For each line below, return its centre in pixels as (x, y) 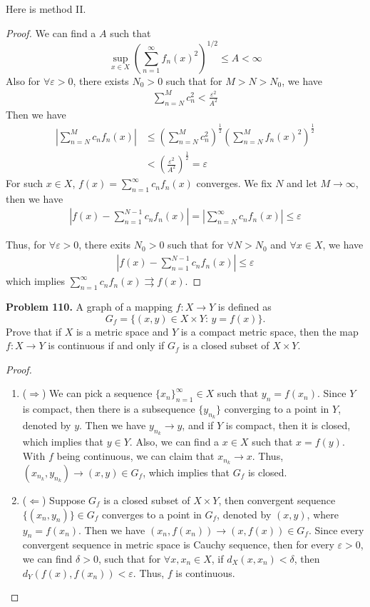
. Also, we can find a (174, 442)
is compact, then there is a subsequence (109, 409)
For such (25, 183)
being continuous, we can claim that (135, 456)
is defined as (245, 306)
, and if (198, 425)
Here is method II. (46, 9)
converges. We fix (234, 183)
